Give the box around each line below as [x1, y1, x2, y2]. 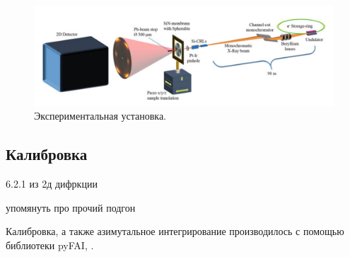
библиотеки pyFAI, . [6, 237, 94, 252]
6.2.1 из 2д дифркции [6, 176, 98, 190]
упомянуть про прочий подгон [6, 200, 136, 215]
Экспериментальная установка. [34, 108, 166, 123]
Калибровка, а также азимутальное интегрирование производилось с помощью [6, 224, 344, 239]
